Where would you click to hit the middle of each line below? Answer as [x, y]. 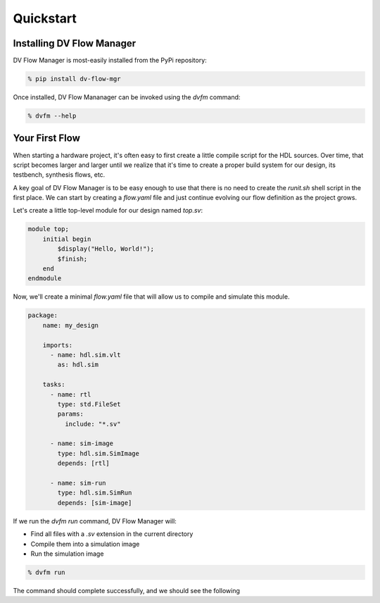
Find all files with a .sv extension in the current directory [112, 534]
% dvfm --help [52, 116]
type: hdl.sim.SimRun [95, 493]
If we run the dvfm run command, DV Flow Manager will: [95, 521]
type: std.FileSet [89, 404]
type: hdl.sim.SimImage [99, 453]
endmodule [45, 279]
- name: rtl [71, 394]
